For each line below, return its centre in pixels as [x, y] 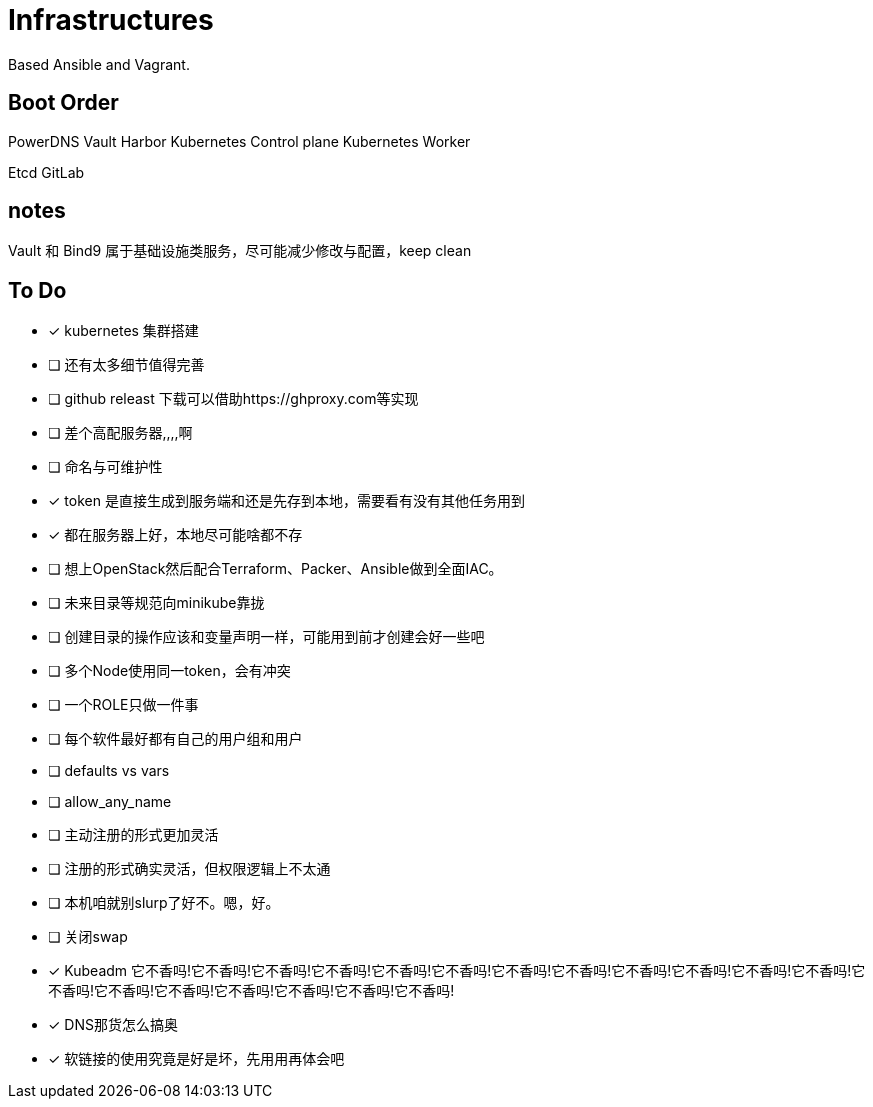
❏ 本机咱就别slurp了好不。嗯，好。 [164, 903]
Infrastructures [111, 20]
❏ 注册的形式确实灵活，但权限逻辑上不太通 [189, 869]
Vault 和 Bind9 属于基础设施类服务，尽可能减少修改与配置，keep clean [240, 251]
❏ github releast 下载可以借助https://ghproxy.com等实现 [233, 399]
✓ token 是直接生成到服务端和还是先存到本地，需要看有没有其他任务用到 [286, 501]
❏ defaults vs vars [109, 771]
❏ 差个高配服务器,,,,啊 [120, 433]
